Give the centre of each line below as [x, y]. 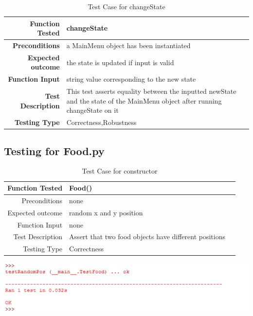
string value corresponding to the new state [131, 79]
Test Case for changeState [126, 6]
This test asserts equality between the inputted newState [151, 91]
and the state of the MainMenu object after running [144, 100]
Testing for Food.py [54, 150]
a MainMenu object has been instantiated [128, 45]
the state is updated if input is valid [120, 62]
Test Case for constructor [120, 171]
